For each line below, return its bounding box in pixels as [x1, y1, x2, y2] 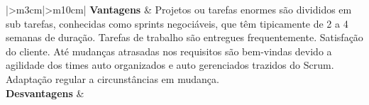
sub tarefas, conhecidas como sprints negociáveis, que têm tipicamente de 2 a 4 [6, 16, 348, 31]
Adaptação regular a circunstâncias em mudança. [6, 71, 219, 86]
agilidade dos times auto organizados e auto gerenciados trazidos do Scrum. [6, 57, 334, 72]
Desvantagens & [6, 85, 84, 100]
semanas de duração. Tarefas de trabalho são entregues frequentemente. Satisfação [6, 30, 363, 45]
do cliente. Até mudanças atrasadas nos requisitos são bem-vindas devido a [6, 43, 332, 58]
